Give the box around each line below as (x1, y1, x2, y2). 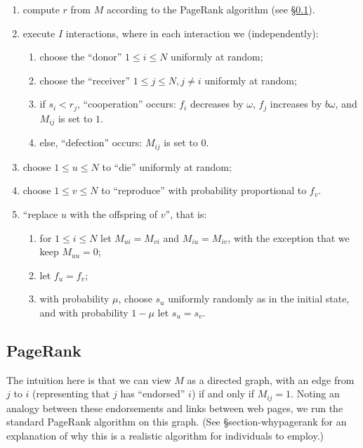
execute (22, 25, 55, 40)
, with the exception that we (227, 230, 350, 245)
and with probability (39, 305, 128, 319)
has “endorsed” (120, 386, 185, 401)
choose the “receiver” (39, 72, 131, 87)
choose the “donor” (39, 49, 122, 64)
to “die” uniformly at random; (102, 159, 232, 174)
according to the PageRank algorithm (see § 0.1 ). (106, 2, 315, 16)
